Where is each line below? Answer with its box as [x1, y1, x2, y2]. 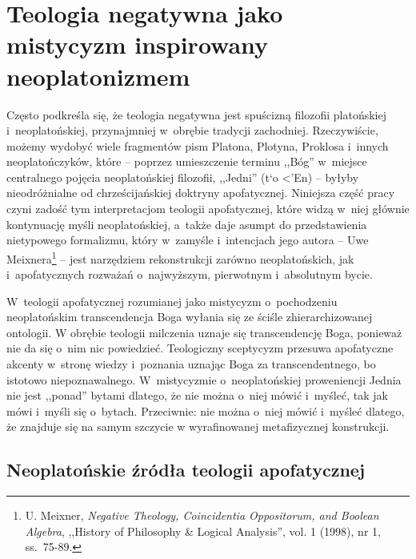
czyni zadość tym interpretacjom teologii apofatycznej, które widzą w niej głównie [6, 200, 410, 217]
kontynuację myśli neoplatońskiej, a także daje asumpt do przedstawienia [6, 215, 367, 232]
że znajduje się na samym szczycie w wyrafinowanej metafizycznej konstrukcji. [6, 418, 390, 435]
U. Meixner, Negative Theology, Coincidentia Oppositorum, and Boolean [25, 507, 379, 524]
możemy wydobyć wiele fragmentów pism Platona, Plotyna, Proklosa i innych [6, 137, 389, 154]
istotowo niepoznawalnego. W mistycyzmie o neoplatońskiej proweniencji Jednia [6, 371, 402, 388]
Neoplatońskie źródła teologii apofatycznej [6, 457, 366, 482]
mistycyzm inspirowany [6, 28, 269, 61]
